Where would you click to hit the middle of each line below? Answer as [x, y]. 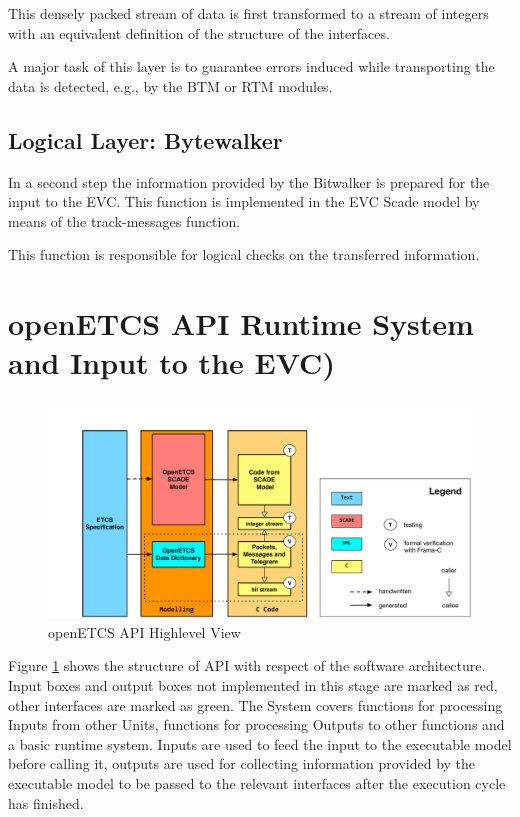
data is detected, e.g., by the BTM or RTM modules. [170, 85]
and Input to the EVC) [171, 362]
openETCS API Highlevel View [144, 631]
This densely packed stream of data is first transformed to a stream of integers [248, 13]
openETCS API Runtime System [241, 323]
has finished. [46, 802]
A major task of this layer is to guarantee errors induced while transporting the [251, 66]
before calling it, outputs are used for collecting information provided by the [242, 763]
